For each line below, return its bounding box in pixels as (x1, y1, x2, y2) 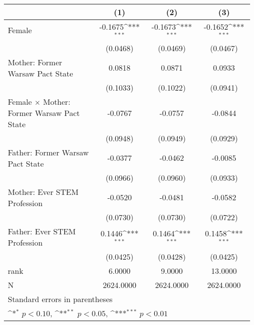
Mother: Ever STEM (8, 186, 79, 197)
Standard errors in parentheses (8, 293, 113, 305)
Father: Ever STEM (8, 225, 76, 237)
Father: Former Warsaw (8, 146, 89, 158)
